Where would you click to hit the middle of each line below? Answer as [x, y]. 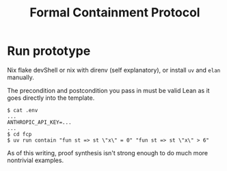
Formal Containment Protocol [115, 13]
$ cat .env [23, 110]
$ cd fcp [19, 134]
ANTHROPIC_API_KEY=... [39, 122]
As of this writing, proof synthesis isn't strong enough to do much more [108, 153]
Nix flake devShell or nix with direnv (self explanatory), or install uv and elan [114, 70]
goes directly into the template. [51, 98]
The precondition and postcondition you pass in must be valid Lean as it [108, 90]
